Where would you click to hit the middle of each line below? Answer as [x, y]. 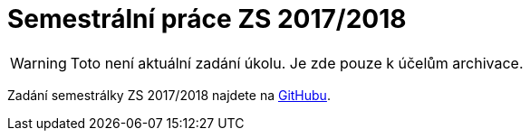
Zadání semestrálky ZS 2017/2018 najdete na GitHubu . [169, 95]
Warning [39, 63]
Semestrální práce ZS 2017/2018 [207, 19]
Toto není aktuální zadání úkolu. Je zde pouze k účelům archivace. [297, 63]
